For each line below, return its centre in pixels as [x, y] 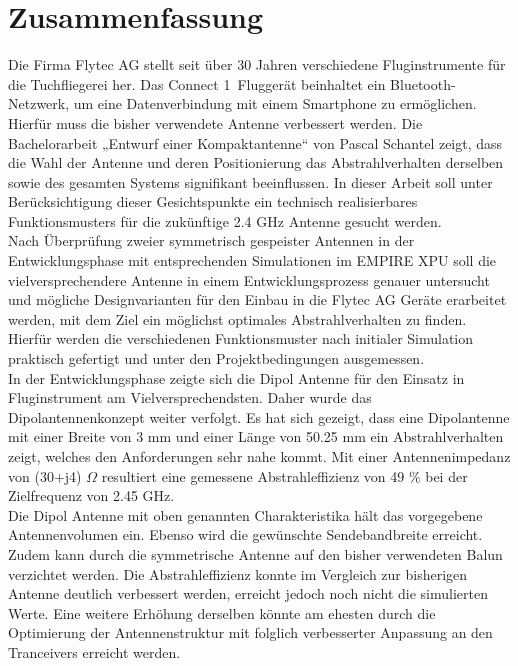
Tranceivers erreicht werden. [94, 651]
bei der [446, 475]
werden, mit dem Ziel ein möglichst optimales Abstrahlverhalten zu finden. [237, 318]
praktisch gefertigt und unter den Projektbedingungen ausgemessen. [216, 358]
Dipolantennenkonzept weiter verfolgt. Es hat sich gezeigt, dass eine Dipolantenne [259, 416]
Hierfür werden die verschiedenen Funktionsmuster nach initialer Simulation [241, 338]
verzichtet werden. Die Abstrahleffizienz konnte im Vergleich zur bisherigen [238, 573]
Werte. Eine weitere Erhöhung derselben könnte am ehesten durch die [222, 612]
